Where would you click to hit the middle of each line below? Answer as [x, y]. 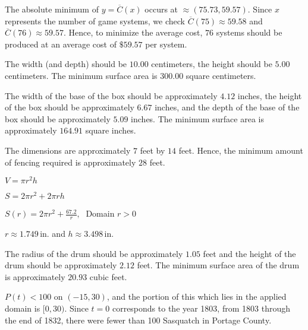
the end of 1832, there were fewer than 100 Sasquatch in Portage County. [138, 320]
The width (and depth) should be [66, 64]
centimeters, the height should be [212, 64]
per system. [166, 44]
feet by [153, 150]
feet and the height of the [249, 253]
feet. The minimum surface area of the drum [218, 265]
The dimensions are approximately [68, 150]
